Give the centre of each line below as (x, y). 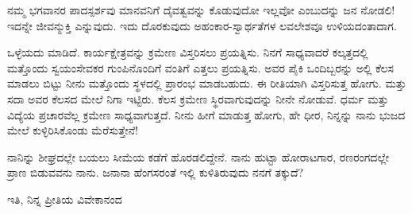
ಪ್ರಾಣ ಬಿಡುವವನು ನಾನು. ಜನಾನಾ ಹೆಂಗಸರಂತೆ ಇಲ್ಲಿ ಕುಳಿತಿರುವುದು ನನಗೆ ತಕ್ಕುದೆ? (156, 172)
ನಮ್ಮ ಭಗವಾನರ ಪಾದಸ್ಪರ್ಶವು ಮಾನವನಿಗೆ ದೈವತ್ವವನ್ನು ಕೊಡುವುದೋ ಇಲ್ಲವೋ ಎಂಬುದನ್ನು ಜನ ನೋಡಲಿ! (201, 10)
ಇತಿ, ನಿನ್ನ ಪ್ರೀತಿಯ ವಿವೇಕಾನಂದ (65, 198)
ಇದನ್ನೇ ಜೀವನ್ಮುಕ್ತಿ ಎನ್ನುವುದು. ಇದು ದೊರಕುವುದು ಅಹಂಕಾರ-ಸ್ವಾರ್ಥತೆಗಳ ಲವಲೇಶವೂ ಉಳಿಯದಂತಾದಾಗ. (202, 25)
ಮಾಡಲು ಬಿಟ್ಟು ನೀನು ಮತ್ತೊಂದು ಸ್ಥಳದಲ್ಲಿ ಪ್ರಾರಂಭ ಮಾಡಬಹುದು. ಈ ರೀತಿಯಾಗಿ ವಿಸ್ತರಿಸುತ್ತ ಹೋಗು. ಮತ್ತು (207, 83)
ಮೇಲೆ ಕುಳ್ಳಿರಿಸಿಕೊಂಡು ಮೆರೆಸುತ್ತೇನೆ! (73, 130)
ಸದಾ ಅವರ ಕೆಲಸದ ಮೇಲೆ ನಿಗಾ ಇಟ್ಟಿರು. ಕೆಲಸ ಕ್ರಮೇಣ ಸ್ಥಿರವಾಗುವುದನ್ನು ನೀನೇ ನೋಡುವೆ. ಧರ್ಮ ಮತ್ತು (198, 98)
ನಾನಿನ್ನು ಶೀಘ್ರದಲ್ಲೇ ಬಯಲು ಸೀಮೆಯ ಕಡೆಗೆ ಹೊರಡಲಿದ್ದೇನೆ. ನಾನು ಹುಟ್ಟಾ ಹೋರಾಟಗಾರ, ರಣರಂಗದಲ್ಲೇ (198, 156)
